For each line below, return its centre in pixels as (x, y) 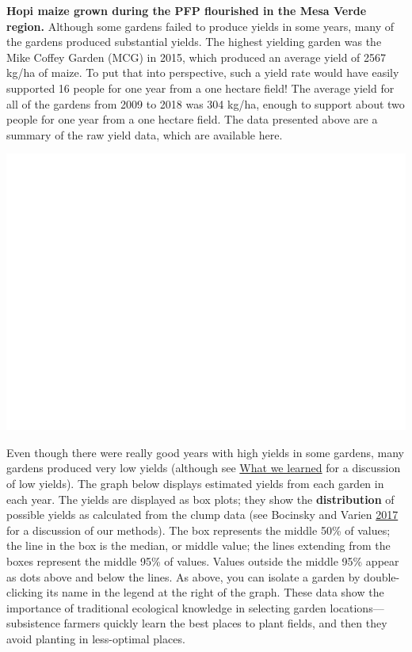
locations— (357, 607)
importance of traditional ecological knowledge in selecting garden (166, 607)
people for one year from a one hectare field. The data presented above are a (192, 119)
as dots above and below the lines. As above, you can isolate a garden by (183, 576)
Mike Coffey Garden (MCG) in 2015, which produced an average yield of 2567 (196, 57)
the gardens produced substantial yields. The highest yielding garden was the (194, 42)
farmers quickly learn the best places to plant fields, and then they (225, 623)
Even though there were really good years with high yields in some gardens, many (205, 452)
